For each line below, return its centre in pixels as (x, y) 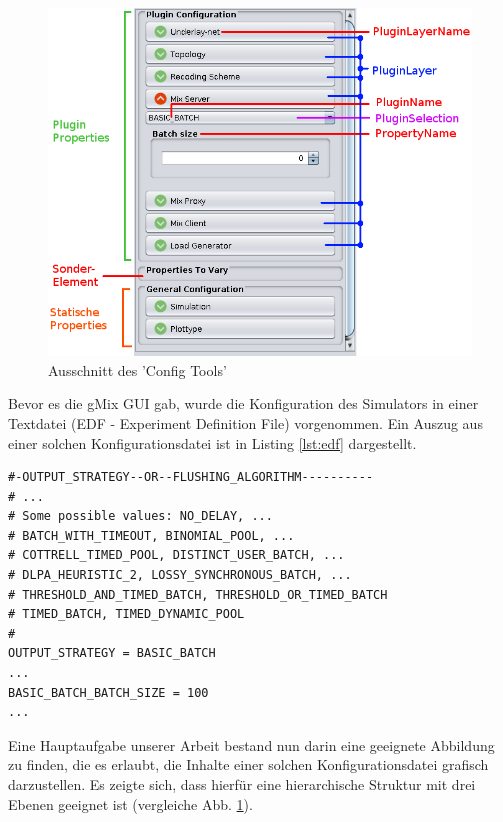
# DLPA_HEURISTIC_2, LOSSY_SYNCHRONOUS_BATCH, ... (180, 575)
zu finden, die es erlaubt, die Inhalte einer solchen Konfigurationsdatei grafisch (248, 764)
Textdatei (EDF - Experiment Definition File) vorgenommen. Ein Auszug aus (245, 422)
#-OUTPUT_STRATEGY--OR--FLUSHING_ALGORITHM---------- (191, 477)
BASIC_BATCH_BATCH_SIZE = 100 (108, 692)
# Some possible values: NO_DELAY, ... (140, 516)
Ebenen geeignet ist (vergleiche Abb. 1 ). (130, 803)
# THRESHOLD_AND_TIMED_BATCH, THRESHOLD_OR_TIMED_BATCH (198, 594)
